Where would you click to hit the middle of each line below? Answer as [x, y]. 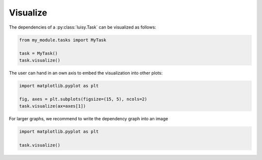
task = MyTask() [39, 54]
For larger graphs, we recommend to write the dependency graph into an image [89, 118]
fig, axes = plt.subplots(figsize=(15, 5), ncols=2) [83, 99]
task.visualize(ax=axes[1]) [52, 106]
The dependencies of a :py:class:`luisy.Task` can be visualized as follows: [82, 27]
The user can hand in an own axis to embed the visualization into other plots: [86, 73]
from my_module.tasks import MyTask [63, 40]
